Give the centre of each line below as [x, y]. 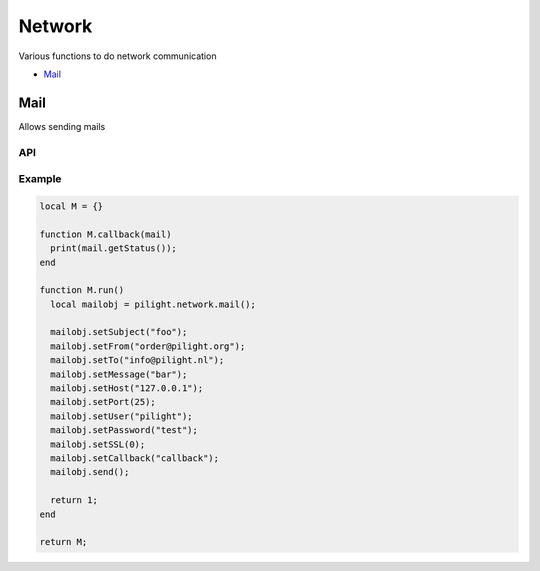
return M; [63, 542]
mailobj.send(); [90, 472]
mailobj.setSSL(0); [98, 444]
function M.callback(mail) [105, 234]
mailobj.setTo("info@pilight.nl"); [137, 360]
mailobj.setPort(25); [103, 402]
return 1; [74, 500]
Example [40, 179]
